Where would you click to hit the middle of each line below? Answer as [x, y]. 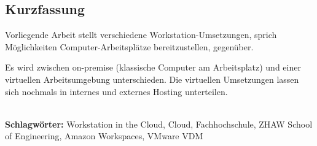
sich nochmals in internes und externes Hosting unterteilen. [116, 91]
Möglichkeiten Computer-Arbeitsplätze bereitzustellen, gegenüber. [129, 46]
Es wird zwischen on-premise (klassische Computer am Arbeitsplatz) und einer [153, 67]
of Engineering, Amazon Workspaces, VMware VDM [104, 136]
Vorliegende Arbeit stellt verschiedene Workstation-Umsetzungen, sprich [141, 35]
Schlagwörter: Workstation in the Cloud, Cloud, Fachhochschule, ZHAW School [159, 124]
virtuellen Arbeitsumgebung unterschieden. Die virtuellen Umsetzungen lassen [152, 79]
